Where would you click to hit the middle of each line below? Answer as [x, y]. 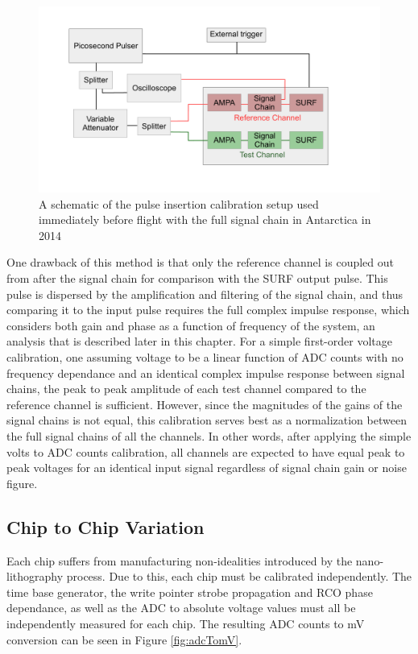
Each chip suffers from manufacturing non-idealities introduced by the [180, 560]
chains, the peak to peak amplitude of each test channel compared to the [186, 389]
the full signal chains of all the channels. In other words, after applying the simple [209, 435]
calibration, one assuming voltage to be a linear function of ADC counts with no [205, 356]
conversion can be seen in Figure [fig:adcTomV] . [124, 639]
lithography [35, 576]
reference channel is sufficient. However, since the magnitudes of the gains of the [205, 404]
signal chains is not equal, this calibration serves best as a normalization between [207, 420]
